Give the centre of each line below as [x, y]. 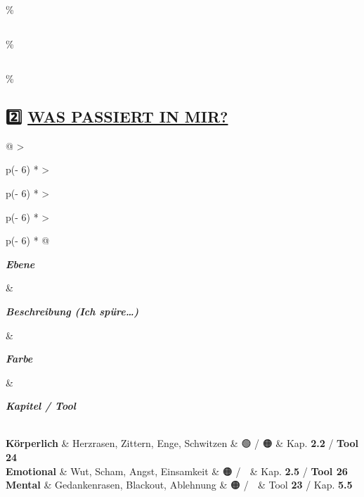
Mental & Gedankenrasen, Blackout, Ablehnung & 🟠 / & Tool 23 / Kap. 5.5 [179, 485]
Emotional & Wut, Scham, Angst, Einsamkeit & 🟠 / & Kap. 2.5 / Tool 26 [177, 471]
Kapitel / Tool [41, 406]
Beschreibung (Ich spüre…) [72, 311]
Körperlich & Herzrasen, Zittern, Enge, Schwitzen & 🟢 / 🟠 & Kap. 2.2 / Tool [182, 443]
